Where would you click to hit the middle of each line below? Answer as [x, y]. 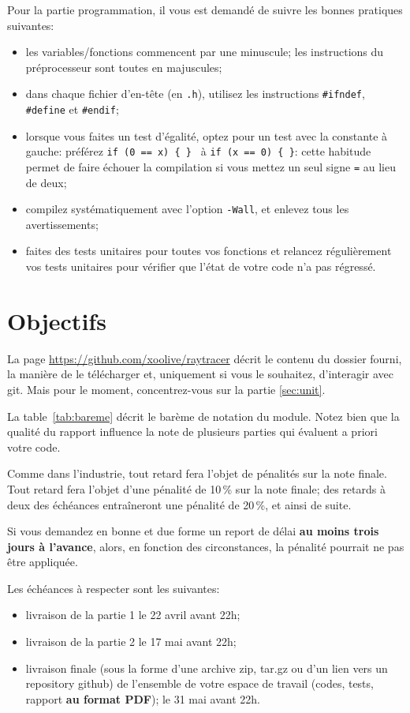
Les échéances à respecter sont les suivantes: [114, 588]
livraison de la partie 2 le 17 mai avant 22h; [131, 642]
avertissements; [62, 224]
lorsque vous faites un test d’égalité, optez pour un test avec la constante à [207, 135]
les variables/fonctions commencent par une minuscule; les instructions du [205, 52]
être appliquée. [43, 562]
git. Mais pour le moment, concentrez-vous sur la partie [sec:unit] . [166, 389]
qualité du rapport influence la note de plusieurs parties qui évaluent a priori [192, 432]
